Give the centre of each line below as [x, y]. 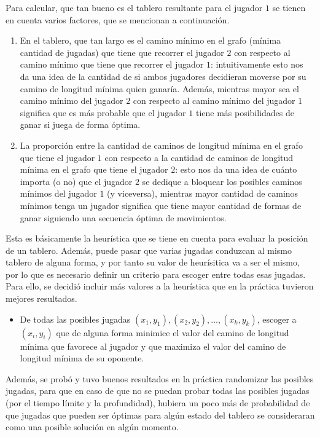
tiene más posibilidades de [245, 112]
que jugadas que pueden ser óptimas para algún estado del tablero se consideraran [160, 415]
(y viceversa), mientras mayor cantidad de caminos [203, 193]
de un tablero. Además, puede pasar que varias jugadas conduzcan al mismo [149, 250]
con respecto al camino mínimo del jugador [214, 100]
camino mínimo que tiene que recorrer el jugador [112, 64]
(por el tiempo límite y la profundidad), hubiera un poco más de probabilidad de [158, 403]
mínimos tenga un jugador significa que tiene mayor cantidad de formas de [161, 205]
